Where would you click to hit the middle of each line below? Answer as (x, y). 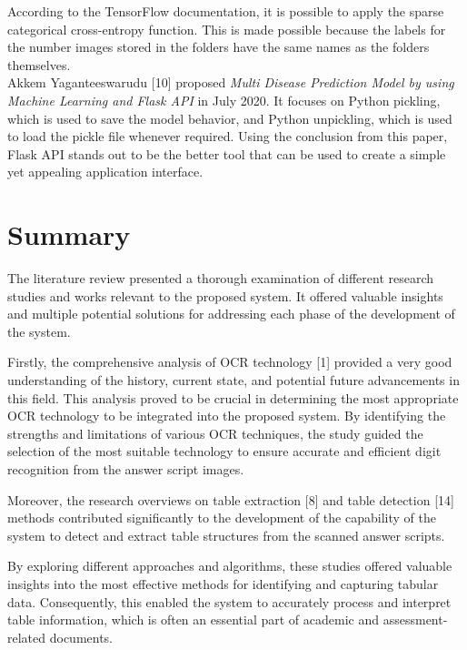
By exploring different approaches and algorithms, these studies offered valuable (230, 566)
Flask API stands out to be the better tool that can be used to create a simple (227, 153)
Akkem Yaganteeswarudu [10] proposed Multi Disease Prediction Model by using (231, 82)
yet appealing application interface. (105, 172)
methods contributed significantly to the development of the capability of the (222, 518)
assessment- (415, 620)
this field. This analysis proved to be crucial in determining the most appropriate (233, 397)
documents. (81, 637)
